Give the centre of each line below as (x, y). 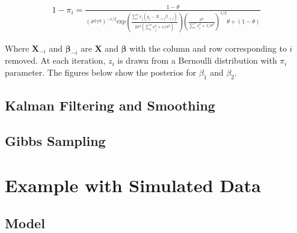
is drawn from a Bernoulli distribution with (197, 60)
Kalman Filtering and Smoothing (110, 105)
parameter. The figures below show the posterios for (101, 72)
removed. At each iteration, (55, 60)
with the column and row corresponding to (208, 48)
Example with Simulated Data (133, 185)
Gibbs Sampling (55, 141)
